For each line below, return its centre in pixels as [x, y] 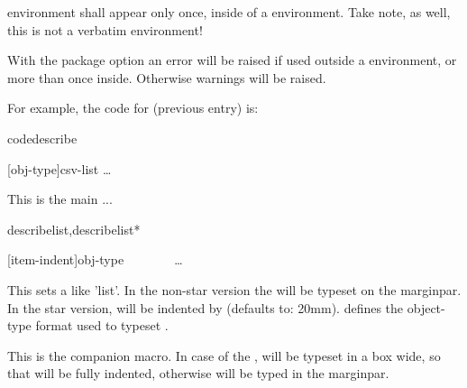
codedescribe [42, 138]
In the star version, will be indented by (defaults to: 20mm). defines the [206, 307]
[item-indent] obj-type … [95, 259]
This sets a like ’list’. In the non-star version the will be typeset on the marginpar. [234, 289]
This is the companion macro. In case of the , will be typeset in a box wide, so [224, 355]
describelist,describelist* [74, 229]
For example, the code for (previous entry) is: [133, 108]
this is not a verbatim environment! [105, 29]
